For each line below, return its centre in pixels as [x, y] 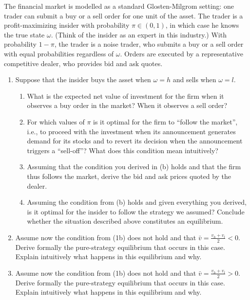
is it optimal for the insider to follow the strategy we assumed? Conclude [136, 211]
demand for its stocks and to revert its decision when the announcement [135, 141]
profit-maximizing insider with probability [67, 25]
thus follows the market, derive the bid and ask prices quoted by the [129, 176]
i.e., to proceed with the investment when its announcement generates [131, 131]
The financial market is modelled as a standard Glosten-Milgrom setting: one [119, 6]
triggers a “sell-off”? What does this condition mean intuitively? [123, 150]
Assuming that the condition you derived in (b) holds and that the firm [134, 167]
